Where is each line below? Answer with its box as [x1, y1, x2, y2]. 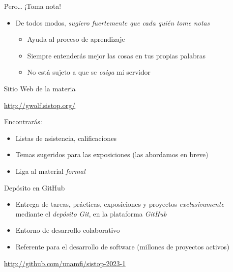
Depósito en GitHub [4, 182, 65, 192]
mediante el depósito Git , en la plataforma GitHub [15, 208, 167, 218]
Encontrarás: [4, 116, 42, 127]
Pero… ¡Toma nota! [4, 1, 61, 11]
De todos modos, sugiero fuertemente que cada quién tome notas [15, 17, 210, 27]
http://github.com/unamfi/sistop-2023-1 [4, 258, 126, 268]
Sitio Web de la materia [4, 83, 76, 93]
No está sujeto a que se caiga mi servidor [27, 67, 151, 77]
